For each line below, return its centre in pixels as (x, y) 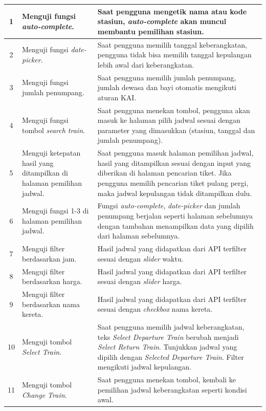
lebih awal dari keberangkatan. (146, 64)
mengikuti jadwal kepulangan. (144, 367)
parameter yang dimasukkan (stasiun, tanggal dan (176, 130)
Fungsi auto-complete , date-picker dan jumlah (169, 206)
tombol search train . (53, 130)
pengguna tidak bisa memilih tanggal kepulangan (174, 55)
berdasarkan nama (51, 304)
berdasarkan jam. (49, 258)
